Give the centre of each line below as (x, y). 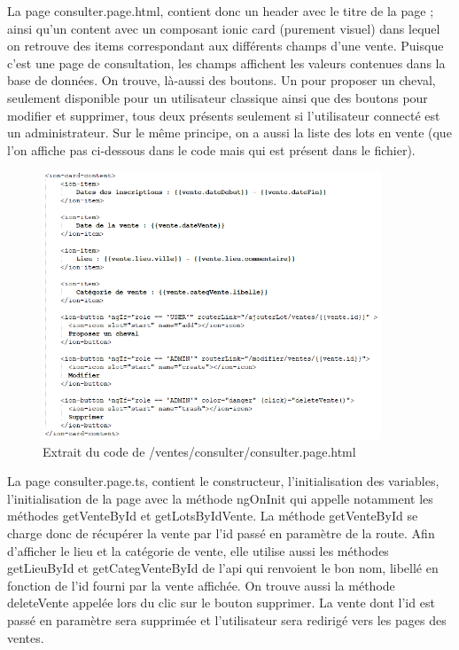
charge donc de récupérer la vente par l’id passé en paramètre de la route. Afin (221, 533)
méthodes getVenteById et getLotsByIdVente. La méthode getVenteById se (213, 516)
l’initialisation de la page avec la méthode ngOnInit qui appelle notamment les (220, 498)
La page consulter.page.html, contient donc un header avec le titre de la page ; (221, 11)
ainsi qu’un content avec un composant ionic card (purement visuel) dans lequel (224, 28)
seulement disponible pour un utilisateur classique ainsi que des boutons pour (218, 97)
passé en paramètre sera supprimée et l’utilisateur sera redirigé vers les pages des (227, 619)
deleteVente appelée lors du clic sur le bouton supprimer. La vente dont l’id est (221, 603)
